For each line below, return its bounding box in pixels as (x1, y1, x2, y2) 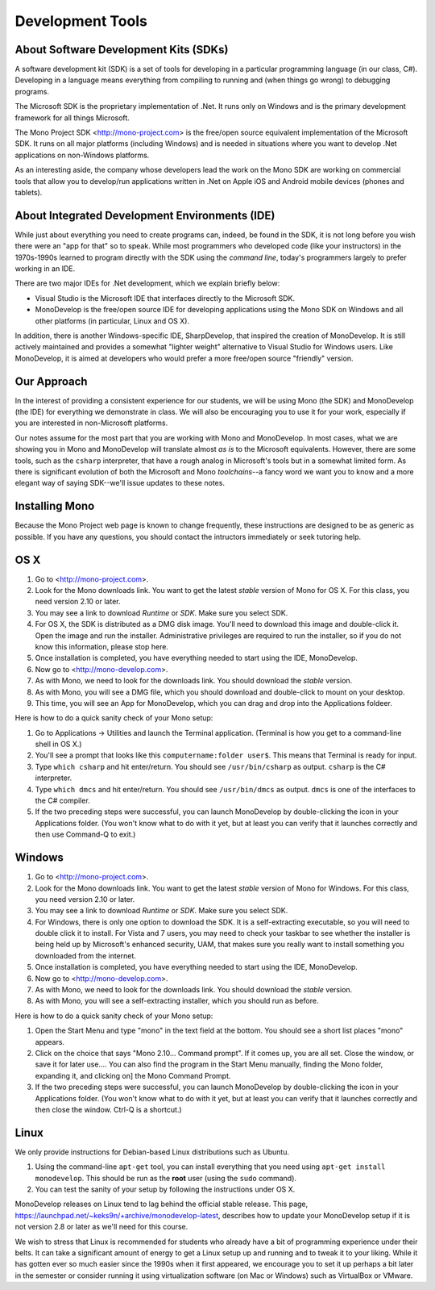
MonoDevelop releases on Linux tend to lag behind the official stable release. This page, (14, 1199, 309, 1209)
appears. (35, 1037, 64, 1046)
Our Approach (14, 374, 88, 388)
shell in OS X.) (35, 739, 82, 749)
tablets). (14, 187, 43, 197)
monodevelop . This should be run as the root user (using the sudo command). (35, 1173, 297, 1183)
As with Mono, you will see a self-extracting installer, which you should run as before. (35, 996, 319, 1006)
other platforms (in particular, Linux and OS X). (35, 315, 189, 326)
